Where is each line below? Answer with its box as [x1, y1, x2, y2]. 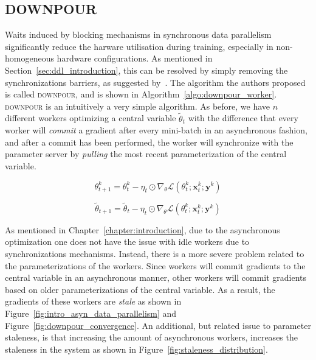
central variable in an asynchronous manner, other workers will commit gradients [5, 271, 307, 284]
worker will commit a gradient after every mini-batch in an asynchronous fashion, [5, 124, 307, 136]
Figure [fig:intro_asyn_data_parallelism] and [5, 306, 177, 319]
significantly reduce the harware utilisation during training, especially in [5, 40, 273, 52]
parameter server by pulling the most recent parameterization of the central [5, 147, 287, 160]
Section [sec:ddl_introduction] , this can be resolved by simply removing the [5, 63, 288, 76]
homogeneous [5, 52, 54, 65]
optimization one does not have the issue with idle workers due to [5, 235, 250, 248]
